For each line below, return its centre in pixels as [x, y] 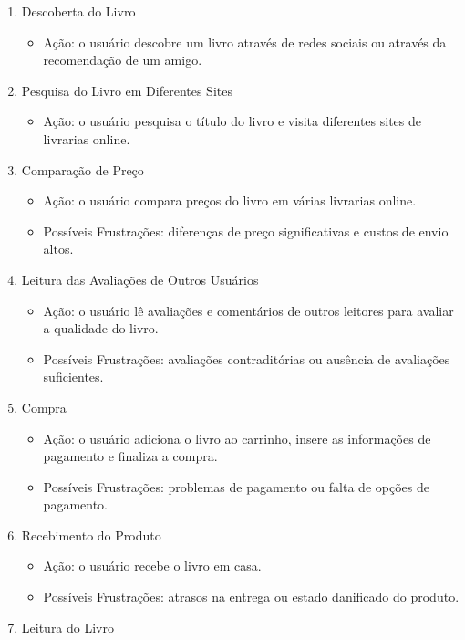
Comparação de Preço [83, 169]
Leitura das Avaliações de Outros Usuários [140, 279]
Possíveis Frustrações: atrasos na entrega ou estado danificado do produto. [251, 597]
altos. [58, 249]
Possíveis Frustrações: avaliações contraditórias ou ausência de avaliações [247, 358]
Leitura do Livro [68, 627]
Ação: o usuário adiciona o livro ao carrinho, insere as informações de [237, 438]
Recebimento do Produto [91, 535]
